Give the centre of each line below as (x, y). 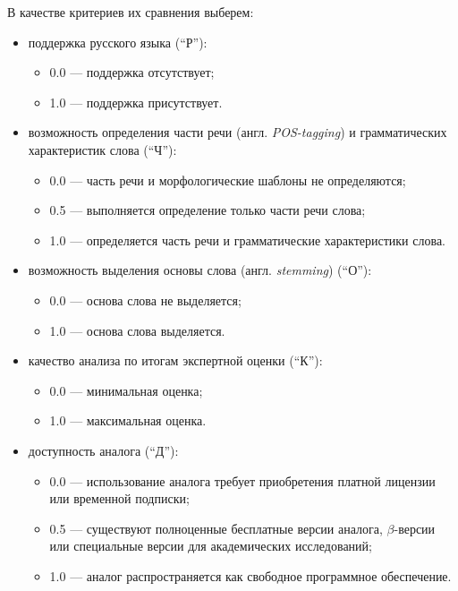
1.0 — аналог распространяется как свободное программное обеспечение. (250, 575)
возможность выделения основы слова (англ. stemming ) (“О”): (200, 270)
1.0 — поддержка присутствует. (136, 102)
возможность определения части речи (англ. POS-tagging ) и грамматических (237, 132)
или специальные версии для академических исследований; (211, 546)
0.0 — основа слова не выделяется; (145, 300)
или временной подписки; (119, 498)
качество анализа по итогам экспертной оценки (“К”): (175, 360)
